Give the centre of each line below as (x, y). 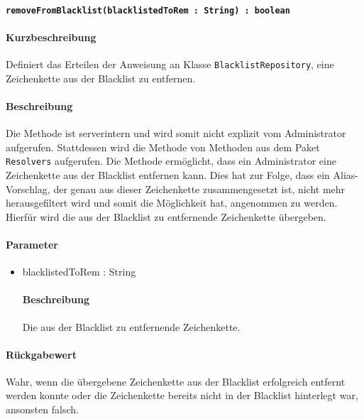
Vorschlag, (28, 189)
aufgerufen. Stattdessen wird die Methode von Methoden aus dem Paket (163, 147)
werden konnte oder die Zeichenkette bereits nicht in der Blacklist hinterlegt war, (182, 395)
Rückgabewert (41, 354)
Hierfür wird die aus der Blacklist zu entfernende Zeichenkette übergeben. (166, 216)
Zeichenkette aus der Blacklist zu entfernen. (101, 78)
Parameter (32, 244)
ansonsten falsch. (42, 409)
